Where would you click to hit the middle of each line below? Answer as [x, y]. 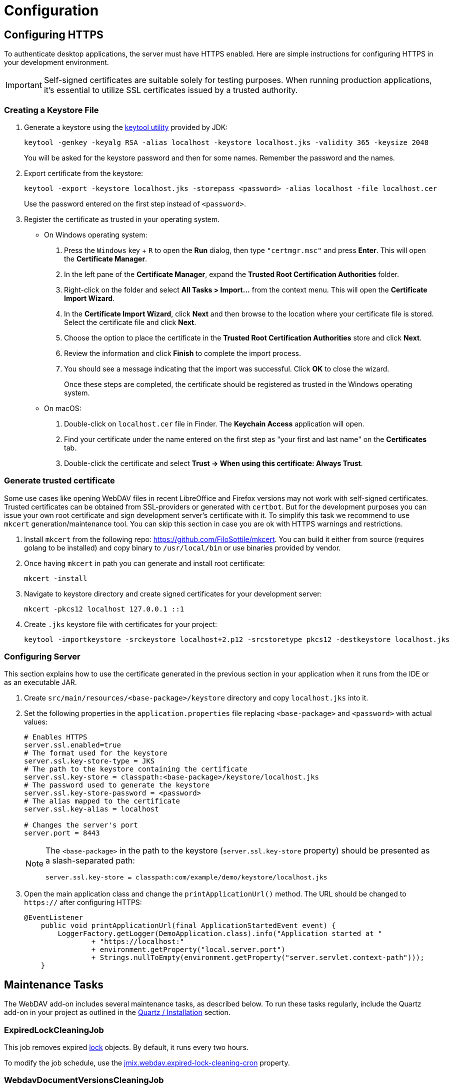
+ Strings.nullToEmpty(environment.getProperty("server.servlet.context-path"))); [258, 958]
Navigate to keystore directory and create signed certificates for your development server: [173, 593]
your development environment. [56, 62]
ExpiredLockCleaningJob [54, 1030]
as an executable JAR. [40, 682]
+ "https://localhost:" [138, 942]
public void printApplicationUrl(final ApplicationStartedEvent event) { [188, 926]
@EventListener [54, 918]
